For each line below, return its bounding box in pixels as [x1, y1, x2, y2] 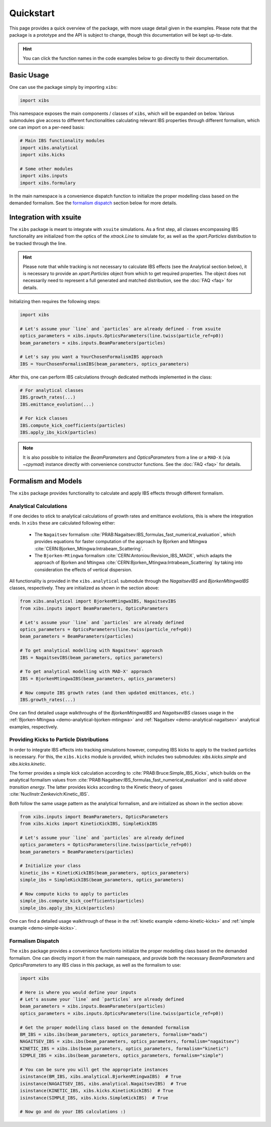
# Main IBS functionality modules [20, 138, 105, 144]
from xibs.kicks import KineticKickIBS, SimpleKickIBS [20, 821, 158, 826]
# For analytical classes [20, 387, 84, 393]
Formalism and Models [9, 477, 82, 485]
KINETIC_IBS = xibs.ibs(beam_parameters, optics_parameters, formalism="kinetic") [20, 1046, 229, 1051]
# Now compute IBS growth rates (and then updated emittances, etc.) [20, 690, 195, 695]
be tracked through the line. [9, 240, 67, 246]
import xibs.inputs [20, 173, 68, 179]
